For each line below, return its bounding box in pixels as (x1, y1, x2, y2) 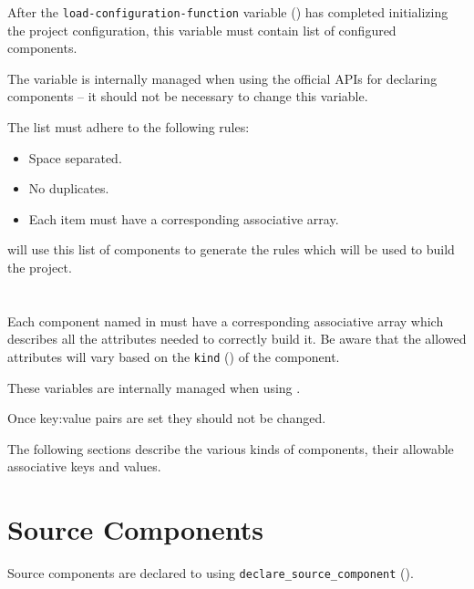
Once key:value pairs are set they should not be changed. (7, 408, 326, 428)
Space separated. (28, 148, 122, 167)
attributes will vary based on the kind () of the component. (7, 346, 340, 366)
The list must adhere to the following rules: (7, 118, 250, 137)
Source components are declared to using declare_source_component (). (7, 563, 414, 583)
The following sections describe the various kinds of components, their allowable (7, 439, 454, 458)
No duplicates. (28, 179, 109, 198)
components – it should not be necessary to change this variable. (7, 87, 368, 106)
